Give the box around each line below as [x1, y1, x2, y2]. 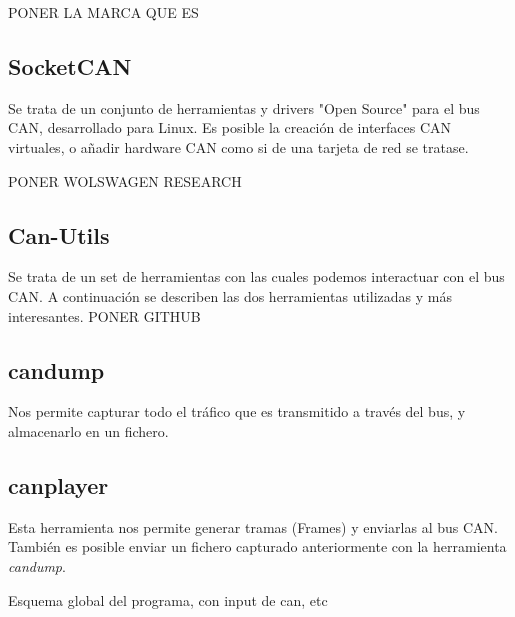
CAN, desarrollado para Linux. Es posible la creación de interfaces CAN [8, 117, 452, 138]
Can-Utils [8, 219, 110, 250]
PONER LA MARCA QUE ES [8, 2, 199, 22]
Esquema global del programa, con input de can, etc [8, 589, 328, 610]
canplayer [8, 469, 109, 500]
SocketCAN [8, 50, 132, 81]
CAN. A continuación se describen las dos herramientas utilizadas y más [8, 285, 452, 306]
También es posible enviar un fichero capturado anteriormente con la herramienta [8, 536, 507, 557]
